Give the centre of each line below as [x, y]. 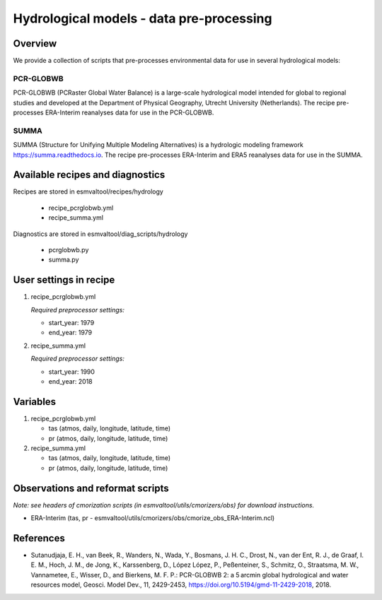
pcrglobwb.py [69, 249]
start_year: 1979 [71, 323]
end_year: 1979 [70, 333]
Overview [35, 43]
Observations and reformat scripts [91, 488]
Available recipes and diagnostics [89, 175]
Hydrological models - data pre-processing [143, 18]
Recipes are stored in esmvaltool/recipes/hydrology [88, 192]
